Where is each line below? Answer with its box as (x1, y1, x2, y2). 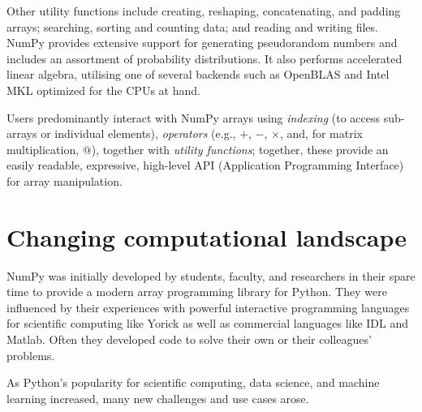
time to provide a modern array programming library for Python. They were (6, 283, 387, 300)
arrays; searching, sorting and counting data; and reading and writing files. (6, 18, 378, 35)
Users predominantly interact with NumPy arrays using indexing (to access (6, 109, 381, 126)
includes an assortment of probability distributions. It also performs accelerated (6, 49, 403, 67)
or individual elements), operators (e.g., (41, 125, 236, 142)
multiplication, (6, 140, 80, 157)
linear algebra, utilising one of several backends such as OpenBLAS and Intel (6, 66, 390, 83)
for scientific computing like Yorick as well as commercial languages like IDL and (6, 315, 409, 332)
